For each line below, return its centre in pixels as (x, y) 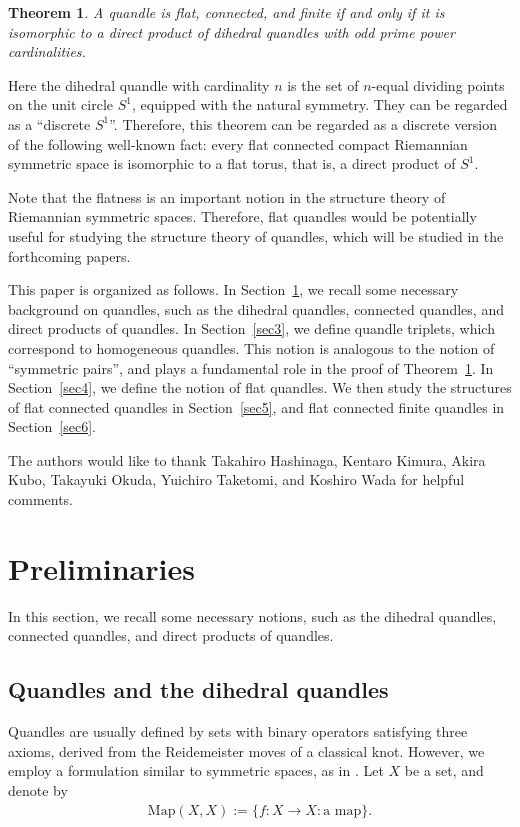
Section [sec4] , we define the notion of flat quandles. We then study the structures (260, 387)
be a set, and (444, 770)
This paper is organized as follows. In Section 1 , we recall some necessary (233, 289)
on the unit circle (61, 104)
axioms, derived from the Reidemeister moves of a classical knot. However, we (246, 750)
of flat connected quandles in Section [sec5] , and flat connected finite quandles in (256, 406)
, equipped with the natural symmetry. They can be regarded (320, 104)
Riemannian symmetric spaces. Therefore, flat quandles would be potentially (242, 216)
